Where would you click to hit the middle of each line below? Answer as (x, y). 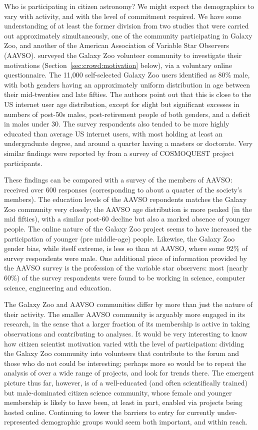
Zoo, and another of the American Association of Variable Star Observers (117, 45)
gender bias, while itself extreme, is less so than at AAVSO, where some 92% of (126, 248)
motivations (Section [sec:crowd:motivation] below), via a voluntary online (118, 65)
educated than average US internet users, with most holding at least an (113, 133)
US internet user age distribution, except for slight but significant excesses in (122, 104)
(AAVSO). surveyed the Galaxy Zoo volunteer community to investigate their (123, 55)
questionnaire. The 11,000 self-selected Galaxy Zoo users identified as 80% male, (127, 75)
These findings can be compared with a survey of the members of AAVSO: (118, 180)
